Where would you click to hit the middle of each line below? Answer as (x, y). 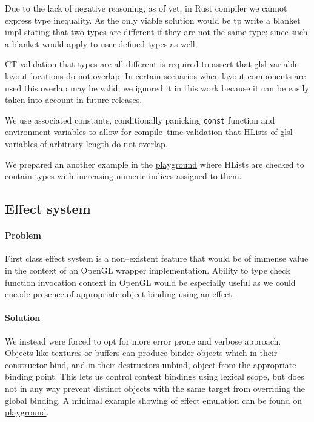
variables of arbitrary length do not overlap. (86, 143)
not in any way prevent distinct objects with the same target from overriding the (155, 388)
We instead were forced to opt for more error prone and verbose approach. (143, 341)
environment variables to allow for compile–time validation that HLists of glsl (149, 132)
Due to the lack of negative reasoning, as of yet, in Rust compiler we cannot (146, 8)
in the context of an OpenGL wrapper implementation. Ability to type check (148, 270)
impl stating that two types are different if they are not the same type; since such (156, 32)
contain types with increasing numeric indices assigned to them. (123, 176)
